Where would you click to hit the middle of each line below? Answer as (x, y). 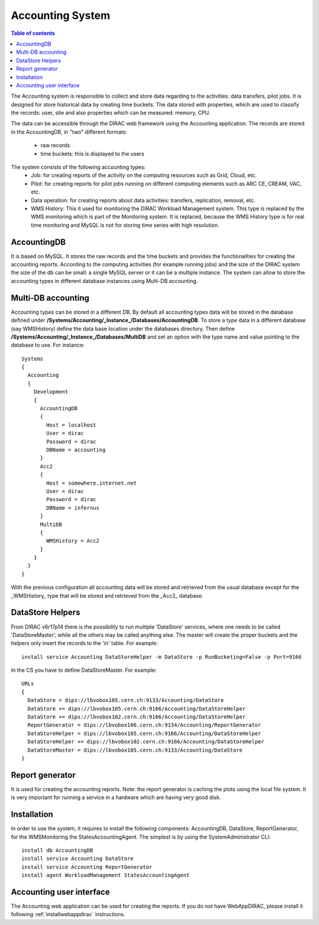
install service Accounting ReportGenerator (87, 867)
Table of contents (33, 33)
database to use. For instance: (48, 345)
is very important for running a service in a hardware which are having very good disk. (116, 797)
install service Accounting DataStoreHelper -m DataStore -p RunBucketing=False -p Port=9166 (162, 657)
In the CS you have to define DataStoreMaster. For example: (84, 670)
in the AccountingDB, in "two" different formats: (69, 132)
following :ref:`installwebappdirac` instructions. (68, 914)
